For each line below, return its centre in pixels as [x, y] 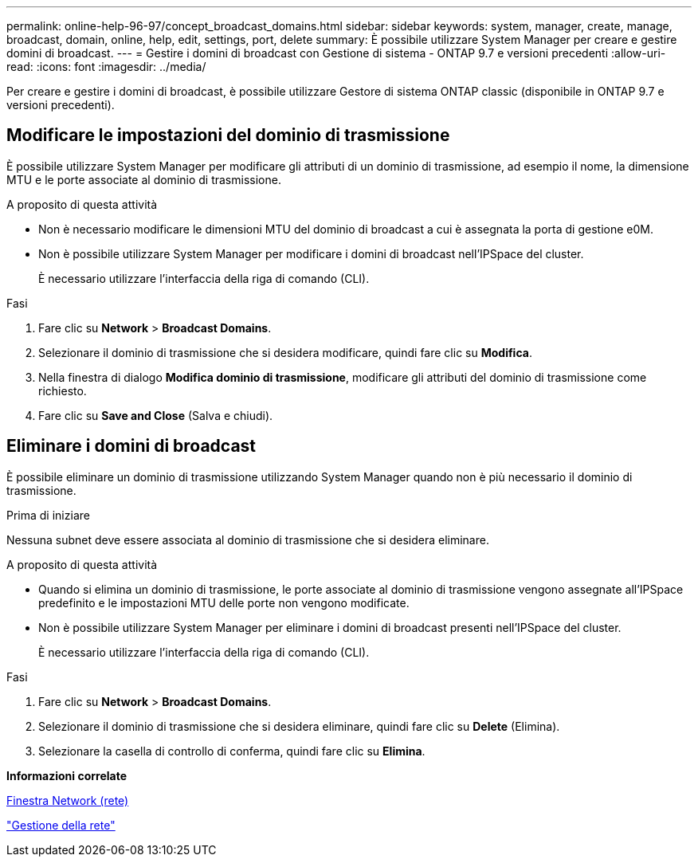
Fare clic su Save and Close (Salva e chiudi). [156, 415]
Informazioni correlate [67, 775]
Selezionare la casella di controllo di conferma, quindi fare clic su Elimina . [232, 751]
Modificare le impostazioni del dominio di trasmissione [228, 135]
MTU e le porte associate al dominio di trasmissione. [144, 179]
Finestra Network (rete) [68, 800]
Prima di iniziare [48, 515]
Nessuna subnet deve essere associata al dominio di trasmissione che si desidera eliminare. [248, 539]
